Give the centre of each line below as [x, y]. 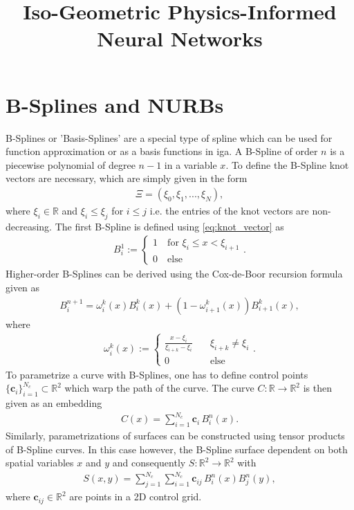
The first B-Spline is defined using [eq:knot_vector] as [169, 226]
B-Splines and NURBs [115, 104]
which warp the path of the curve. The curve [159, 388]
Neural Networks [180, 38]
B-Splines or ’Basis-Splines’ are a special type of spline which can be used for [169, 137]
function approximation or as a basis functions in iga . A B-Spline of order [162, 151]
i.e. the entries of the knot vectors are [229, 210]
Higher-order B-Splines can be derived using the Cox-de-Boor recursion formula [174, 274]
